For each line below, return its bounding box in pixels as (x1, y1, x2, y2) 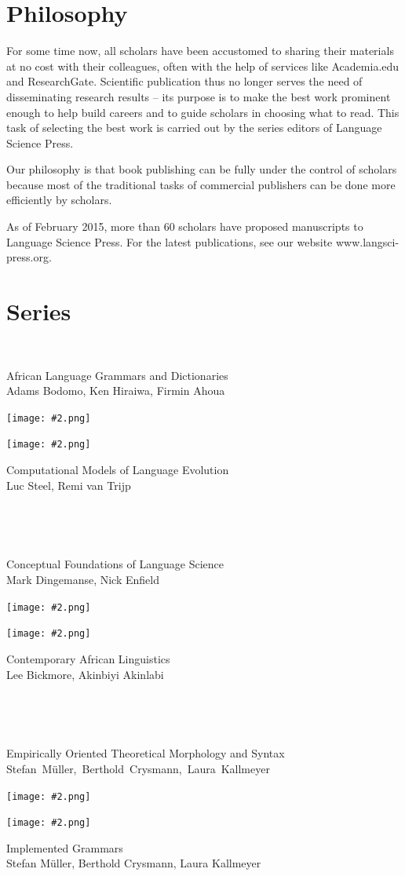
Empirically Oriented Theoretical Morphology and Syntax (6, 745, 285, 761)
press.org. (6, 249, 52, 265)
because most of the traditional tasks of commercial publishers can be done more (6, 176, 396, 192)
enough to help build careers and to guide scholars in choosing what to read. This (6, 104, 400, 120)
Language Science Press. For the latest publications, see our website (6, 233, 333, 250)
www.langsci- (335, 233, 400, 250)
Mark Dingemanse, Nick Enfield (6, 571, 159, 588)
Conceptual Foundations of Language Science (6, 556, 224, 572)
